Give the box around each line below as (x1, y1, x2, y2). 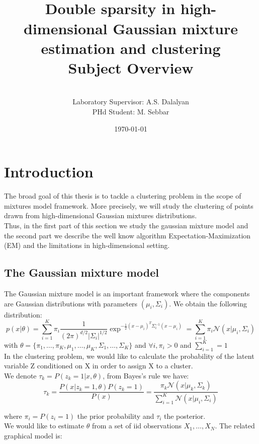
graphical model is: (4, 430, 62, 441)
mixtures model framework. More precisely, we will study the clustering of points (4, 200, 253, 211)
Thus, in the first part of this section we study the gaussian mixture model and (4, 220, 248, 230)
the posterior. (164, 410, 206, 421)
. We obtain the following (169, 298, 247, 308)
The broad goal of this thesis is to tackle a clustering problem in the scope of (4, 191, 241, 201)
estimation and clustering (41, 37, 221, 58)
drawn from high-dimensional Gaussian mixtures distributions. (4, 210, 197, 221)
